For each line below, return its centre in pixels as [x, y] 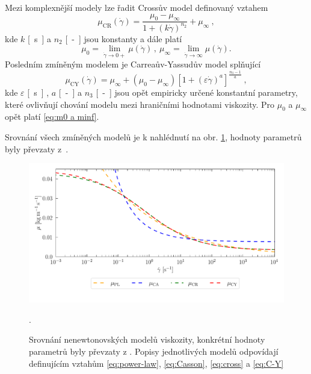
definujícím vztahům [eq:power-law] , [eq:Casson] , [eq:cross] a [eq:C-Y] [156, 363]
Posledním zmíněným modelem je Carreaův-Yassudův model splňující [133, 64]
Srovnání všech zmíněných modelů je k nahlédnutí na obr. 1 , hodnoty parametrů [153, 136]
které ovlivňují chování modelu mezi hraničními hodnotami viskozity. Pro [140, 104]
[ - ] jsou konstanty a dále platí [124, 38]
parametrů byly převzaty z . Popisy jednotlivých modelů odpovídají [154, 351]
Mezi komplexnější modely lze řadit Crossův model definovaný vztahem [137, 7]
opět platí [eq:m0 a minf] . [52, 117]
